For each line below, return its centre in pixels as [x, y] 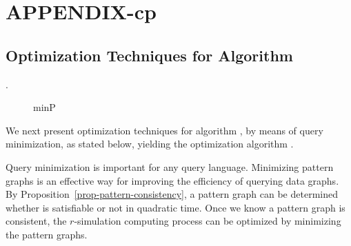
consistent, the [36, 221]
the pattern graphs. [47, 234]
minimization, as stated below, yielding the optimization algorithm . [150, 144]
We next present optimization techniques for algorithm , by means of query [164, 130]
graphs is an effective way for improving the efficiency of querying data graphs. [172, 180]
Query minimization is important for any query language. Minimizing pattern [170, 166]
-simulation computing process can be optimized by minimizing [208, 221]
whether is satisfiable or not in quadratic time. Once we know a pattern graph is [175, 207]
